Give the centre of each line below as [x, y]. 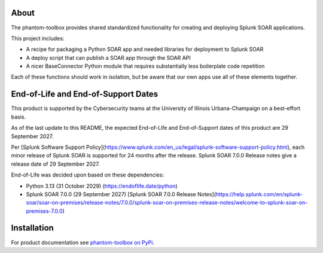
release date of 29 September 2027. [55, 164]
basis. [19, 117]
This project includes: [38, 38]
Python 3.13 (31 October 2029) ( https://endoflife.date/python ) [102, 186]
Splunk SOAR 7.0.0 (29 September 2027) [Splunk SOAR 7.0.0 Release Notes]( [121, 194]
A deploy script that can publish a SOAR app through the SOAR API [108, 57]
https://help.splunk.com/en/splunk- [259, 194]
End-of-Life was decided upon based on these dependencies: [88, 175]
